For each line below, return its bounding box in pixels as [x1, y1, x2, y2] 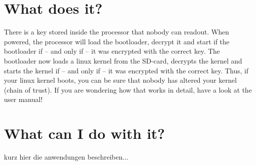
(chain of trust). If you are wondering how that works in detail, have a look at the [4, 84, 252, 95]
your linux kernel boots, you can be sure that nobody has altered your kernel [4, 75, 237, 85]
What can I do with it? [4, 123, 165, 143]
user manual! [4, 94, 43, 104]
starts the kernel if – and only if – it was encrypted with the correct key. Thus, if [4, 65, 249, 75]
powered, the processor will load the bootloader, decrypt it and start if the [4, 36, 230, 46]
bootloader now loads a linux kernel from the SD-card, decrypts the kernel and [4, 55, 242, 66]
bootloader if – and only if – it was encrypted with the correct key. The [4, 46, 220, 56]
